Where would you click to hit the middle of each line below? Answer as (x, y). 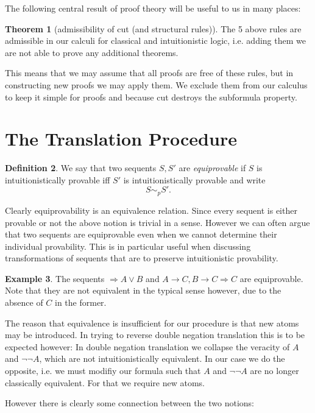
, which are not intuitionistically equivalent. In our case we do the (162, 358)
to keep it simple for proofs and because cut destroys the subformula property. (151, 97)
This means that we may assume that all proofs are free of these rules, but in (149, 73)
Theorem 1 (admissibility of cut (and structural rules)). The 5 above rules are (153, 28)
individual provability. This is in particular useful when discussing (128, 246)
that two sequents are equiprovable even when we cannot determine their (141, 234)
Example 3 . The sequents (55, 278)
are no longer (274, 371)
